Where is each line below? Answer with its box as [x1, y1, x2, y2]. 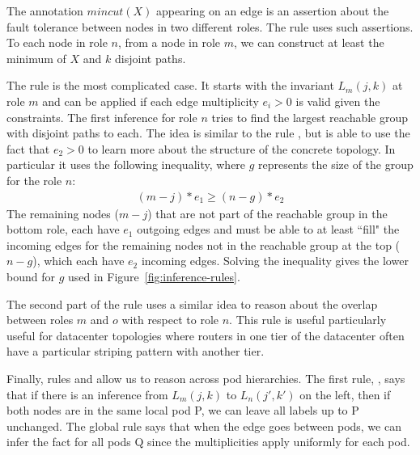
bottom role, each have [6, 221, 120, 238]
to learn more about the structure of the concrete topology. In [87, 140, 396, 157]
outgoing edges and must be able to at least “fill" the [137, 221, 400, 238]
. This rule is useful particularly [229, 311, 387, 328]
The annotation [6, 2, 83, 19]
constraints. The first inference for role [6, 108, 197, 125]
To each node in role [6, 34, 108, 51]
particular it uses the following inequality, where [6, 156, 246, 173]
